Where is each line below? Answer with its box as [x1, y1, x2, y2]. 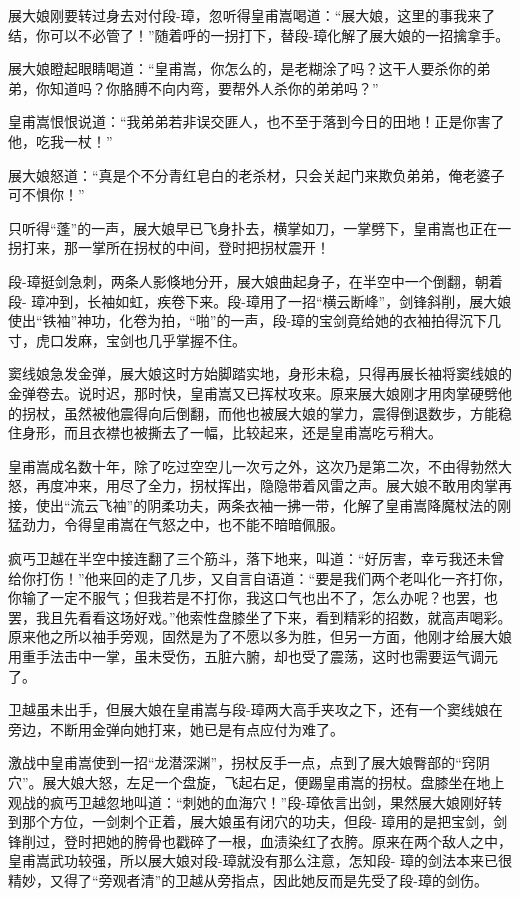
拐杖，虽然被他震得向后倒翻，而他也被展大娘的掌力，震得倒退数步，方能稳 [21, 402, 512, 423]
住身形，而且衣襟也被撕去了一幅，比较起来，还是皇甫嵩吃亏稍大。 [8, 422, 442, 443]
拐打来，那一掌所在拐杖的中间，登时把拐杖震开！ [8, 237, 330, 258]
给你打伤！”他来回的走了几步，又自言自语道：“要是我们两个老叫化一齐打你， [8, 567, 512, 588]
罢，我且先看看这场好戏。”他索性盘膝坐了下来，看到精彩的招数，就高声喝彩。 [8, 606, 512, 627]
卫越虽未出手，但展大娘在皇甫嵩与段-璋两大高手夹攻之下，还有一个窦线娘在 [8, 699, 503, 720]
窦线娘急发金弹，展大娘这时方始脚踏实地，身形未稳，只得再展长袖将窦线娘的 [8, 363, 512, 384]
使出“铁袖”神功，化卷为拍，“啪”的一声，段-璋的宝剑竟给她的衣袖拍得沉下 [8, 310, 488, 331]
